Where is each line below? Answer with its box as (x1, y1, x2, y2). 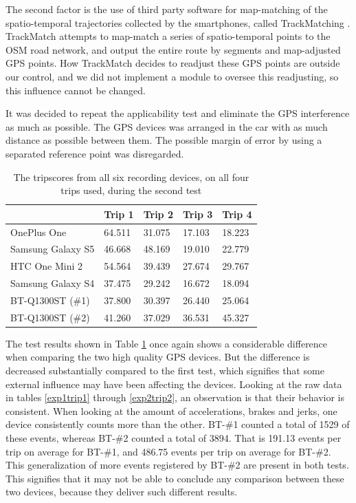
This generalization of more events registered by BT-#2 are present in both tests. (5, 458, 349, 472)
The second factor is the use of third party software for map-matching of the (5, 2, 328, 16)
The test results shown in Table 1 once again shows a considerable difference (5, 336, 328, 350)
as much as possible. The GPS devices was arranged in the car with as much (5, 119, 328, 133)
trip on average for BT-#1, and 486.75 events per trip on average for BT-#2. (5, 444, 331, 458)
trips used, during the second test (60, 183, 202, 197)
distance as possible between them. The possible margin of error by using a (5, 133, 322, 147)
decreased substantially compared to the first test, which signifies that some (5, 363, 324, 378)
